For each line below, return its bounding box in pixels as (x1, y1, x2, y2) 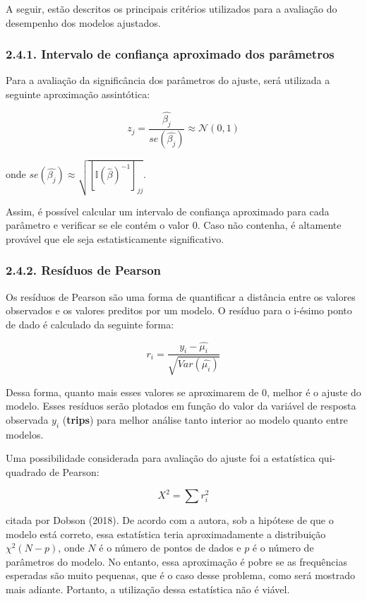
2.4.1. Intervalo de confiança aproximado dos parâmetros (6, 45, 335, 63)
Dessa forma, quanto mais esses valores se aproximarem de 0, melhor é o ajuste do (6, 384, 361, 399)
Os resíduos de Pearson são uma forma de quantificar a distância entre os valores (6, 289, 356, 304)
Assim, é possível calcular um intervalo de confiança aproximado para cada (6, 203, 330, 218)
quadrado (6, 464, 47, 479)
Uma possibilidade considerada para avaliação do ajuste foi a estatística (6, 451, 315, 465)
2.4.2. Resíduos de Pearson (6, 261, 162, 279)
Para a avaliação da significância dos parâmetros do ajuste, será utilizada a (6, 73, 330, 88)
